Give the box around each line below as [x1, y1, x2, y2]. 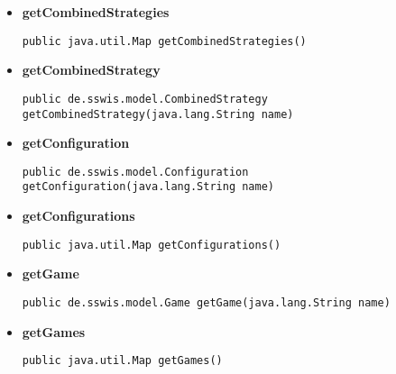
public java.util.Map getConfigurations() [22, 238, 281, 251]
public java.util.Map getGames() [22, 354, 223, 368]
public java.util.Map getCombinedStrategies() [22, 34, 307, 48]
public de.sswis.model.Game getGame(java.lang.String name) [22, 296, 391, 309]
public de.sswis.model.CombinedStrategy [22, 92, 268, 105]
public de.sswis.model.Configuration [22, 165, 249, 178]
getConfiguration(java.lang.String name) [22, 180, 274, 194]
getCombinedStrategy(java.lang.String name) [22, 107, 294, 121]
